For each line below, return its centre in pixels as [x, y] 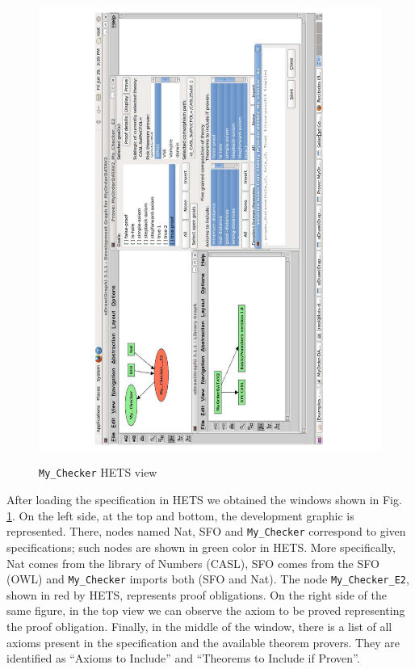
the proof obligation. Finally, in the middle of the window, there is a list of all [199, 627]
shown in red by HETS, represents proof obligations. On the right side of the [197, 594]
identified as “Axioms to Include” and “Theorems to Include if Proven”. [183, 658]
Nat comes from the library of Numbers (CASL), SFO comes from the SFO [193, 563]
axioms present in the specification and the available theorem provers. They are [203, 642]
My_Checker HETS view [98, 472]
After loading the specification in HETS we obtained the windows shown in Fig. [204, 500]
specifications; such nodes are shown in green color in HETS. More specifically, [201, 547]
